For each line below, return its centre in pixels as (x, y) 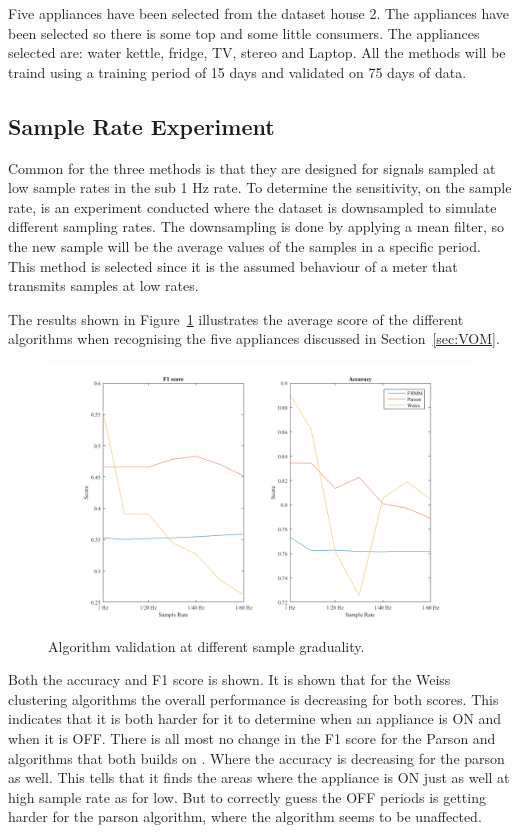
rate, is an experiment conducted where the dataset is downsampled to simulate (252, 206)
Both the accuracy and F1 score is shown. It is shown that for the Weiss (229, 679)
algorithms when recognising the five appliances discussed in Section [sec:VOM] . (254, 338)
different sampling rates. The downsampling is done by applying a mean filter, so (256, 226)
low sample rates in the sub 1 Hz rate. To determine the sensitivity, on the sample (260, 187)
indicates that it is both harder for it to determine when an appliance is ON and (255, 718)
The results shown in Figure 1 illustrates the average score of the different (236, 318)
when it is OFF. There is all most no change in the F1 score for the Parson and (252, 738)
